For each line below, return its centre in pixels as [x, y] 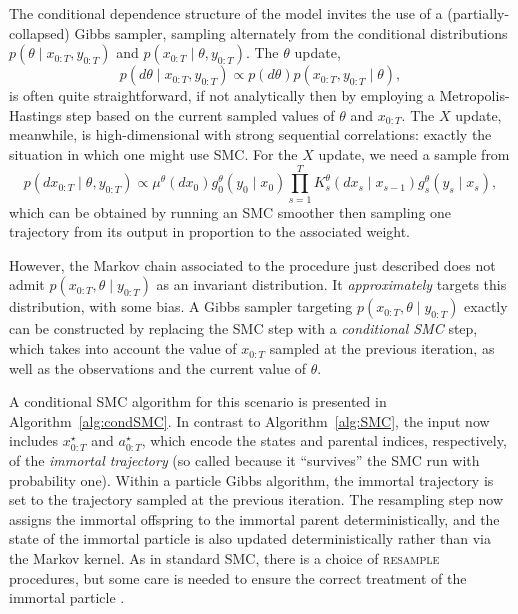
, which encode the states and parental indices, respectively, [324, 440]
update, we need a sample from [414, 153]
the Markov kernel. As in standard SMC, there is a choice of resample [224, 558]
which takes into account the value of [123, 348]
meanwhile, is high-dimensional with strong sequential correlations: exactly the [250, 134]
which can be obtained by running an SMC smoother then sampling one [230, 211]
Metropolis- [474, 95]
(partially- [478, 13]
